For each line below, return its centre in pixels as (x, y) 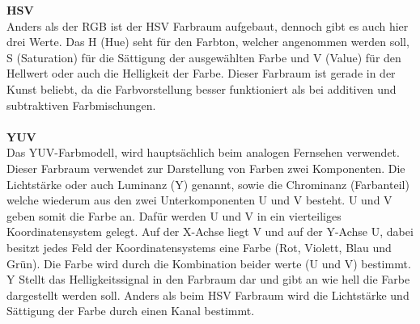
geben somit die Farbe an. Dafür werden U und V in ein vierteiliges (174, 215)
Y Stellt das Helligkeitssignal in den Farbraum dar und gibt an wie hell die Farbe (208, 279)
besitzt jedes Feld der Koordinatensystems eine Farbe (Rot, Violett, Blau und (199, 247)
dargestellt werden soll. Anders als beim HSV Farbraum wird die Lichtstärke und (208, 295)
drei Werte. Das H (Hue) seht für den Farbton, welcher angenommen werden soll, (208, 42)
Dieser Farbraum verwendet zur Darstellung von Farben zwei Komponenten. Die (206, 168)
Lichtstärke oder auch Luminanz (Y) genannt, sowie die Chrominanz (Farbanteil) (208, 184)
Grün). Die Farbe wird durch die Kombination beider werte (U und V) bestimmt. (209, 263)
